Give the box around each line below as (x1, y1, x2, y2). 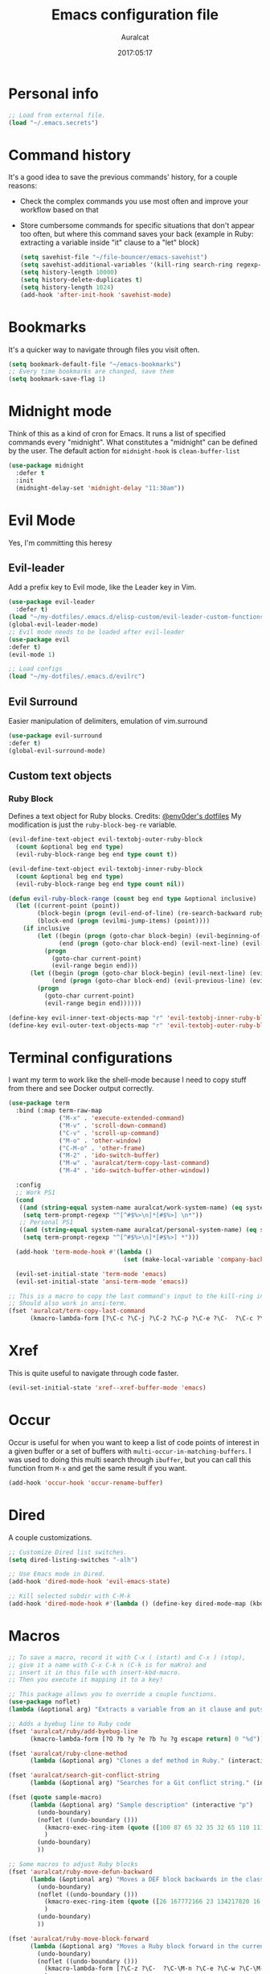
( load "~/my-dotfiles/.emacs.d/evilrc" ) (8, 672, 146, 681)
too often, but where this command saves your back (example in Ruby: (19, 229, 254, 239)
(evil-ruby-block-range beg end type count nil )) (15, 880, 185, 888)
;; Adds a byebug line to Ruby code (8, 1720, 131, 1728)
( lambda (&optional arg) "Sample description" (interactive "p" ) (29, 1801, 253, 1809)
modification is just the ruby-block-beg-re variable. (8, 820, 178, 830)
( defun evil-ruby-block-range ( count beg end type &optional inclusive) (8, 894, 257, 902)
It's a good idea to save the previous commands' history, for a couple (8, 172, 238, 182)
